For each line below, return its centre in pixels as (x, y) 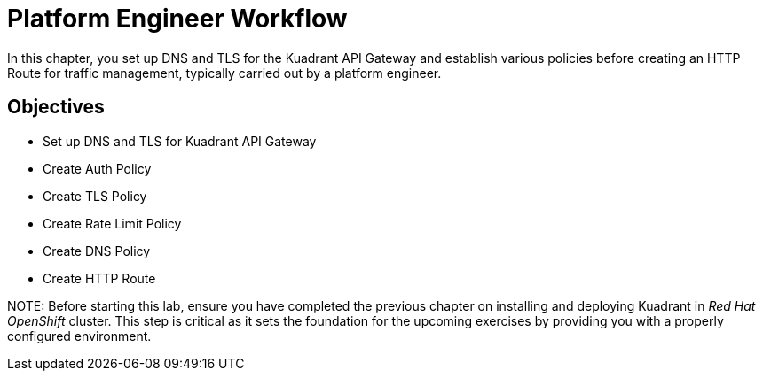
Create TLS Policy (95, 196)
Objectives (56, 107)
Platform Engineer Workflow (177, 19)
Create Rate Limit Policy (112, 223)
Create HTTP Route (99, 278)
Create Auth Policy (97, 168)
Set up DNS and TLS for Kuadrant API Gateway (180, 141)
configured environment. (79, 336)
